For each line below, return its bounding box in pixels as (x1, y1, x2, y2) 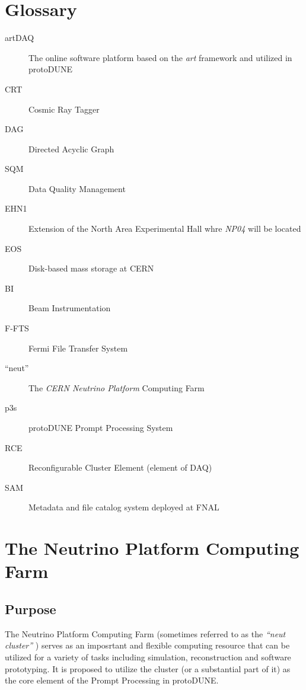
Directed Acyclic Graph (28, 142, 114, 155)
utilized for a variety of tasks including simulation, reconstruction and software (5, 650, 291, 663)
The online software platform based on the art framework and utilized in (28, 51, 292, 63)
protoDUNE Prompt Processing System (28, 421, 173, 433)
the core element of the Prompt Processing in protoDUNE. (5, 674, 219, 686)
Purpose (5, 599, 56, 618)
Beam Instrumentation (28, 302, 111, 314)
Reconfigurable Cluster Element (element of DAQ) (28, 461, 212, 474)
